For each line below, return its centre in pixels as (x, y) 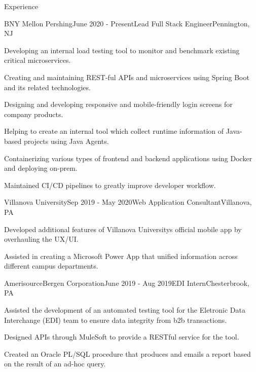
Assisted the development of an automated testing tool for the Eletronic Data (125, 310)
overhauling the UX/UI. (41, 239)
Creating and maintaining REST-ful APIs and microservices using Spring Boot (127, 77)
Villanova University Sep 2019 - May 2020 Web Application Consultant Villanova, (128, 202)
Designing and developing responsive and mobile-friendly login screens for (118, 104)
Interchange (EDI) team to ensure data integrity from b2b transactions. (116, 320)
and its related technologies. (47, 87)
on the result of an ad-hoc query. (55, 364)
